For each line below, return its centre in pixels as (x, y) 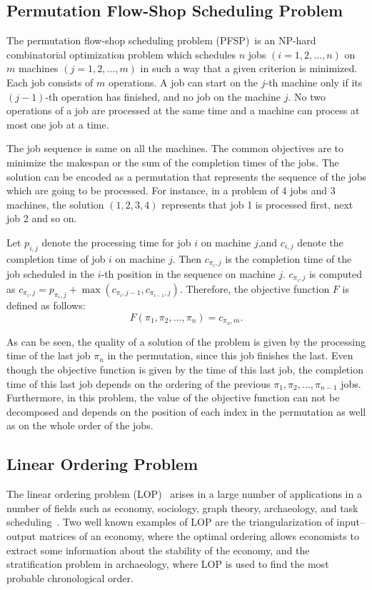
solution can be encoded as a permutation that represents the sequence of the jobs (186, 176)
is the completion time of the (288, 258)
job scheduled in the (50, 273)
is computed (335, 273)
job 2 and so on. (42, 218)
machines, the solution (55, 204)
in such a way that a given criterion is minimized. (249, 68)
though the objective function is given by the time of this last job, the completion (185, 369)
